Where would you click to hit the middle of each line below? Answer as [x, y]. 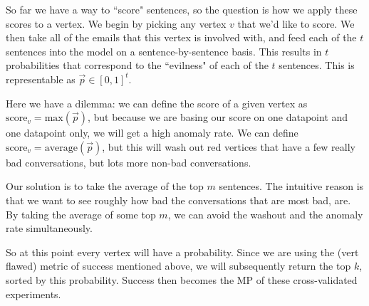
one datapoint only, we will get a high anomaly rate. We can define [152, 133]
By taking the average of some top [81, 214]
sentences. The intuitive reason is [291, 186]
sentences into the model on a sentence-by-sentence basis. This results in [164, 51]
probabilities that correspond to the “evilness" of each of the [137, 65]
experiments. [33, 294]
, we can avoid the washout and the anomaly [265, 214]
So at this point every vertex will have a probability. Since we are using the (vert [182, 252]
